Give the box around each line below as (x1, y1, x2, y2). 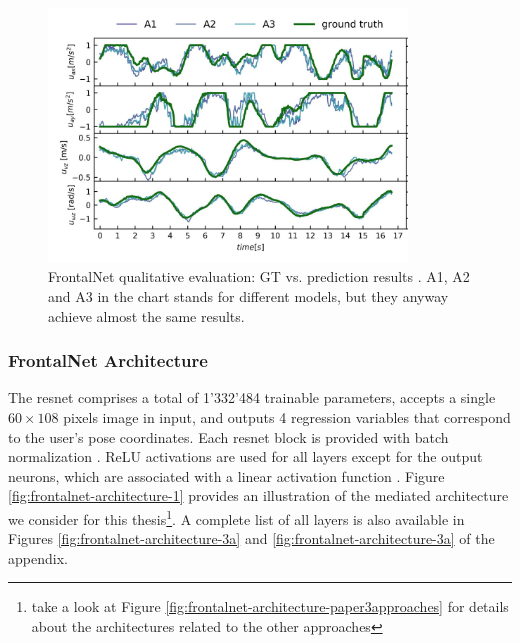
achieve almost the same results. (48, 305, 245, 326)
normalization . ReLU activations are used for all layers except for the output (8, 446, 483, 467)
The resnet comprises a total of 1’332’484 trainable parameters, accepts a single (8, 387, 496, 408)
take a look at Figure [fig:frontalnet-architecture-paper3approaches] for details (31, 596, 509, 617)
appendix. (8, 547, 68, 568)
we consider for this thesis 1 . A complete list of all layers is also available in (8, 505, 465, 529)
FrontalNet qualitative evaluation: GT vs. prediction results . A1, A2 (48, 266, 470, 287)
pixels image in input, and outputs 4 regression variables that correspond (63, 406, 511, 427)
